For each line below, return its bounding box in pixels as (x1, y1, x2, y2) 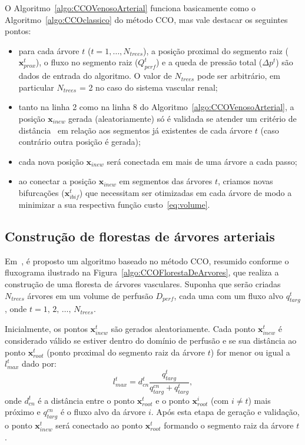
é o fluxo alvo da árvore (60, 406, 146, 418)
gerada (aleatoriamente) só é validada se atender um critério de (68, 112, 297, 124)
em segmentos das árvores (119, 175, 213, 187)
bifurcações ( (18, 186, 65, 198)
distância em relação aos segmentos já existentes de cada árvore (18, 124, 253, 136)
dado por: (22, 357, 57, 370)
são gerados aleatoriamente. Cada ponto (111, 323, 256, 335)
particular (18, 81, 54, 93)
